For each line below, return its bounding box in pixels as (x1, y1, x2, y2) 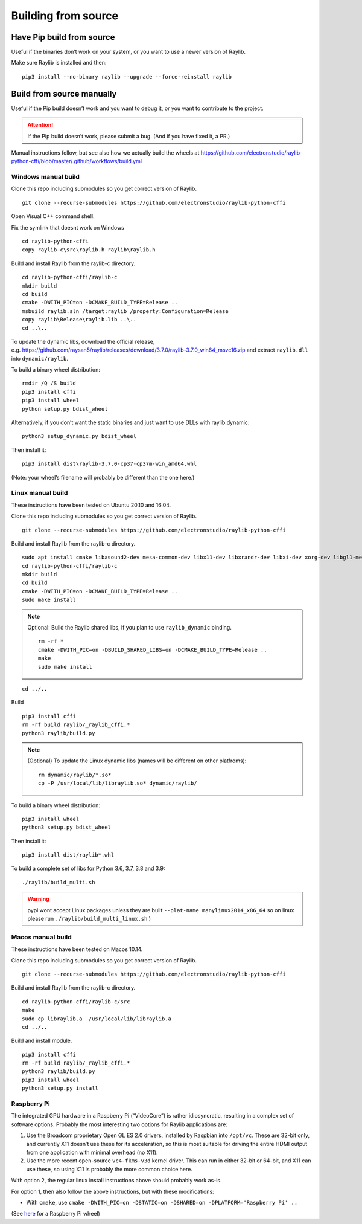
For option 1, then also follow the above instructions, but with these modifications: (11, 1188, 214, 1195)
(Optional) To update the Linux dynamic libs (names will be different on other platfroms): (27, 757, 247, 764)
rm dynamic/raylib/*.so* (38, 771, 112, 778)
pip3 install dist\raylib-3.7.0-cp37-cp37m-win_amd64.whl (22, 460, 197, 468)
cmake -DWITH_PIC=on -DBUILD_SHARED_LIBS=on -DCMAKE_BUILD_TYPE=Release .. (38, 646, 267, 653)
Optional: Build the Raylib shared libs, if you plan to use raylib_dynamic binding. (27, 624, 232, 631)
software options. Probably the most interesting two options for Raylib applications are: (11, 1121, 227, 1128)
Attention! (27, 121, 54, 129)
